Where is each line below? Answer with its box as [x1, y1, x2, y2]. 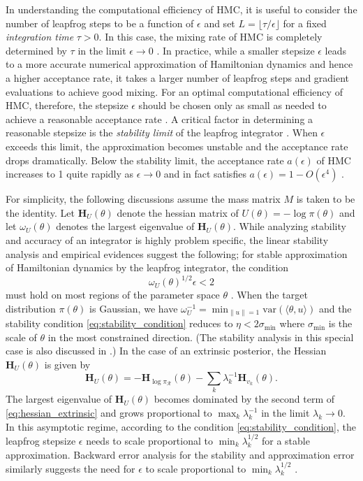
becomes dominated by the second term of [154, 392, 335, 406]
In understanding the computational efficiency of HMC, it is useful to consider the [6, 2, 357, 16]
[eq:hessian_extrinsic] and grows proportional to [6, 405, 212, 420]
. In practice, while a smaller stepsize [156, 43, 315, 57]
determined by [6, 43, 67, 57]
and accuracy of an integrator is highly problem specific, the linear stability [6, 232, 329, 247]
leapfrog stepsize [6, 433, 76, 448]
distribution [6, 301, 56, 315]
